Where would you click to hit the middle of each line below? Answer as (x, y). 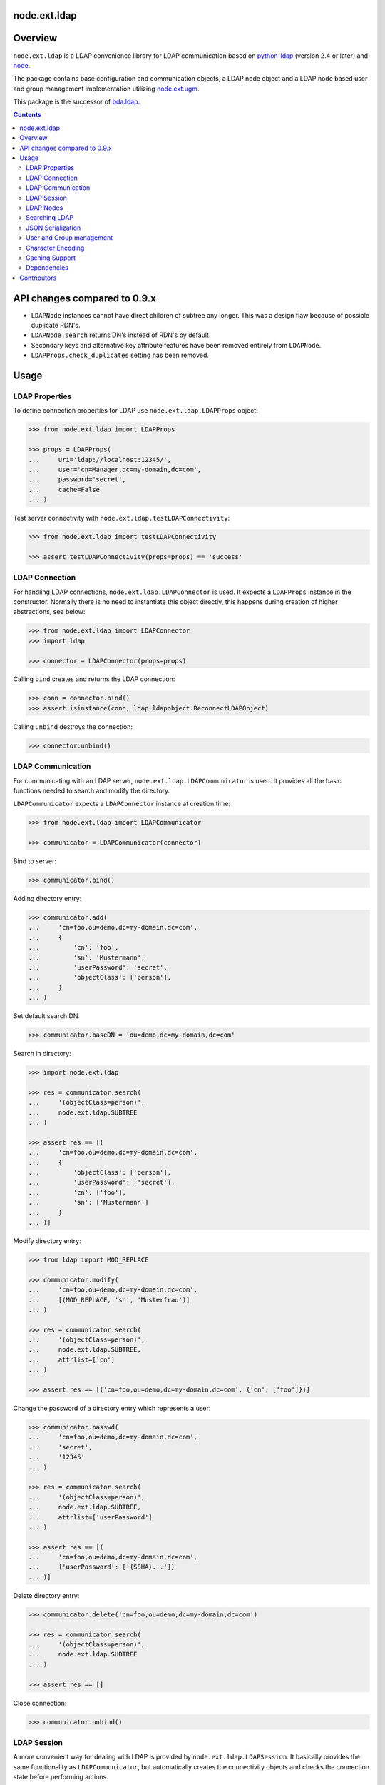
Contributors (38, 278)
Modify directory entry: (47, 1241)
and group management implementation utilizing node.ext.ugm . (106, 89)
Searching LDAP (50, 218)
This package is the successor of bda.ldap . (77, 102)
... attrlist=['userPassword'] (90, 1517)
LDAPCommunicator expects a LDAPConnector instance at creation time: (122, 804)
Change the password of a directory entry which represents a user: (112, 1408)
